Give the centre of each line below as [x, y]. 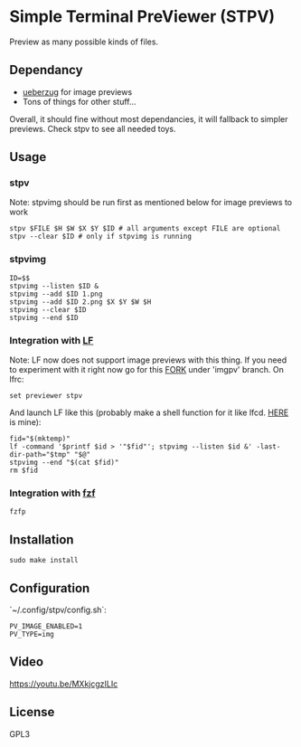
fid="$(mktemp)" [40, 439]
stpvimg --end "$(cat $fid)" [64, 463]
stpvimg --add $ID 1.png [56, 294]
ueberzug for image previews [77, 91]
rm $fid [24, 471]
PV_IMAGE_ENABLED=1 [46, 626]
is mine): [25, 422]
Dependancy [46, 70]
